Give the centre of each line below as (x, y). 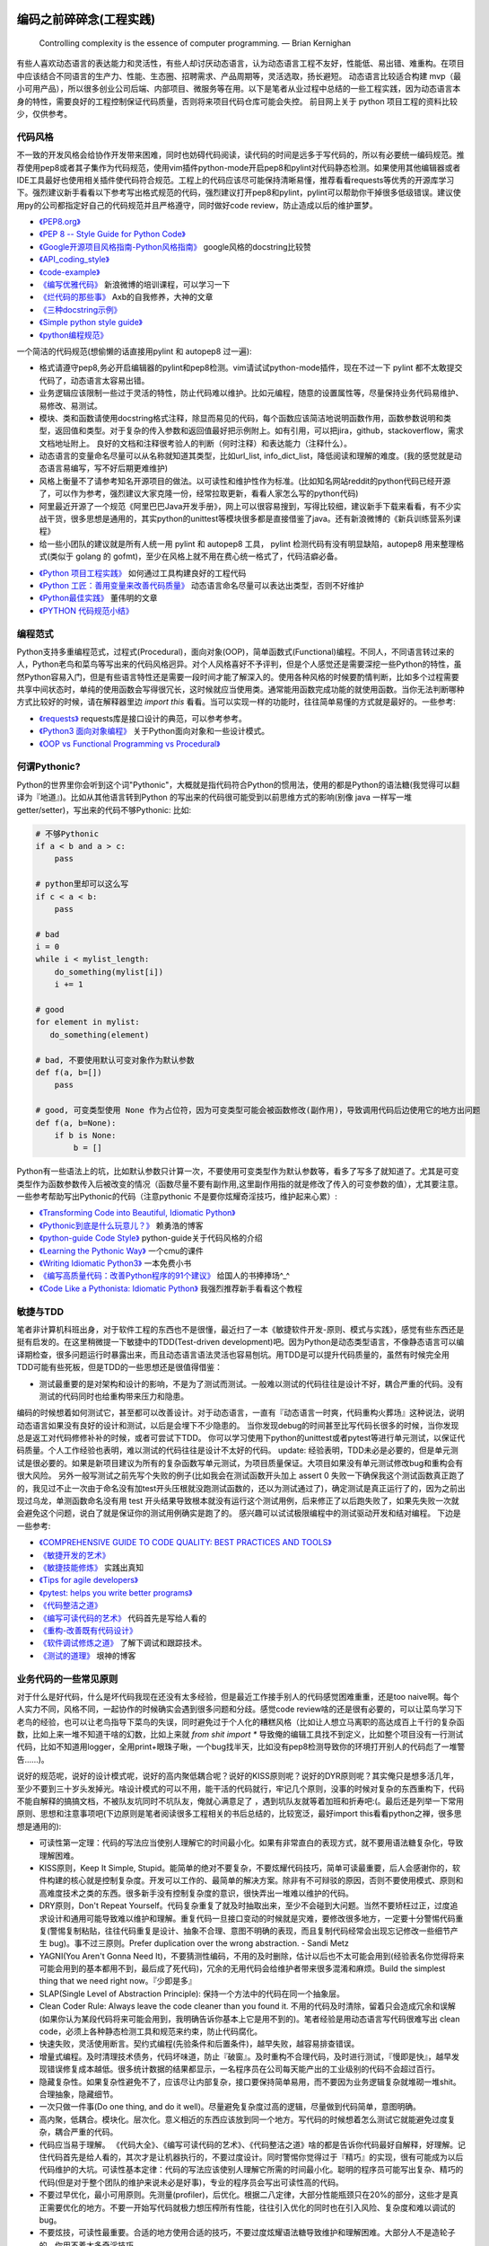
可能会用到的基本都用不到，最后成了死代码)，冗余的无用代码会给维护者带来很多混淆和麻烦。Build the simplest (242, 1968)
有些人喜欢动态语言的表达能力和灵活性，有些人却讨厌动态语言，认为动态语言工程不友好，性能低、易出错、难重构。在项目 (240, 64)
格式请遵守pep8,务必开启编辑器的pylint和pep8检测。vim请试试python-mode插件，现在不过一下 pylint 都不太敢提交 (251, 367)
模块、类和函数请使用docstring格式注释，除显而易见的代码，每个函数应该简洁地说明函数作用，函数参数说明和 (241, 418)
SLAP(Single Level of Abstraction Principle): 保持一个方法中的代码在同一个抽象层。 (192, 1994)
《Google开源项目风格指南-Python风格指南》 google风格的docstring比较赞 (175, 246)
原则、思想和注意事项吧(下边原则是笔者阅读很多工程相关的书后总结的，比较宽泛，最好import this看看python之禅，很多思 (239, 1814)
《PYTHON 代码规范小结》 (86, 610)
